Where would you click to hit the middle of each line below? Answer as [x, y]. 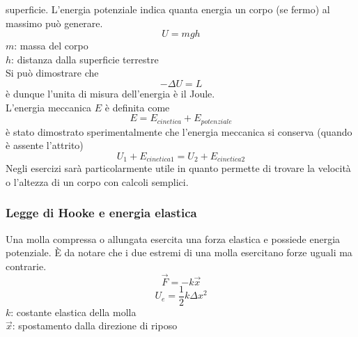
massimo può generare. [54, 23]
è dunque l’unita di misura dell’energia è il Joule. [110, 93]
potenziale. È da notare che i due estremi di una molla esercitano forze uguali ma [179, 252]
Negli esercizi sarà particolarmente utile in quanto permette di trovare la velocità [178, 168]
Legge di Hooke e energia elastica [101, 213]
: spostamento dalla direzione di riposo [95, 326]
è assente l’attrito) [45, 145]
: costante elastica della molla [73, 312]
